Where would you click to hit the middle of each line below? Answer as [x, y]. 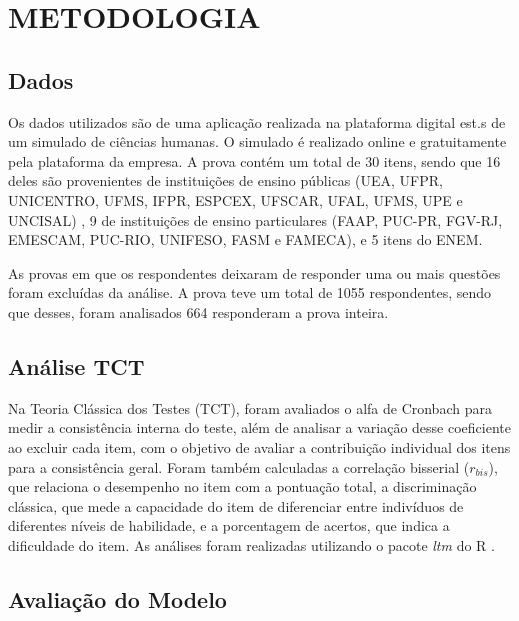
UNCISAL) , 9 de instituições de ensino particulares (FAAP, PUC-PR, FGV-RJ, [255, 219]
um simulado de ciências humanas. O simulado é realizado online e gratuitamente [257, 141]
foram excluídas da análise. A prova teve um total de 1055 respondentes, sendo [250, 292]
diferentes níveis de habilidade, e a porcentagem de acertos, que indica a [229, 525]
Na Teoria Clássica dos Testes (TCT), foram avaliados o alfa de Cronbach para [250, 407]
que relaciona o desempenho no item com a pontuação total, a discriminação [242, 486]
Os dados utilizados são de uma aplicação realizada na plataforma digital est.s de [257, 121]
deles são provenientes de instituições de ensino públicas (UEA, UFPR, [225, 180]
